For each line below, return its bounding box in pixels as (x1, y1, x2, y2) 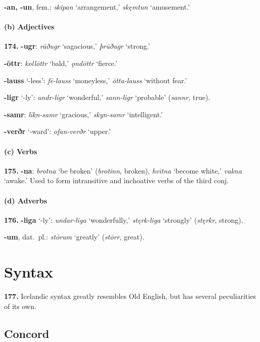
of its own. (4, 300, 36, 311)
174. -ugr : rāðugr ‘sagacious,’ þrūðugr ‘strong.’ (4, 41, 150, 51)
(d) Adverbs (4, 195, 47, 206)
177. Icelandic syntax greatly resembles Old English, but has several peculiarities (4, 291, 256, 301)
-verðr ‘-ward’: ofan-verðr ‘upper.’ (4, 126, 111, 136)
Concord (4, 325, 50, 341)
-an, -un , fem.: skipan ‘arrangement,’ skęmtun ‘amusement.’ (4, 2, 190, 12)
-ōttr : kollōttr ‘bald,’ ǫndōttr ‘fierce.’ (4, 57, 117, 68)
